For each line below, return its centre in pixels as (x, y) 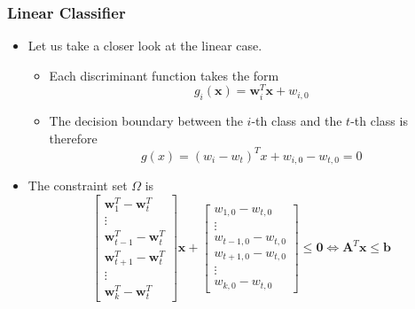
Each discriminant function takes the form (164, 75)
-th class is (379, 121)
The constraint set (78, 185)
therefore (73, 138)
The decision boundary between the (146, 121)
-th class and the (297, 121)
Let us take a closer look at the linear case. (145, 46)
